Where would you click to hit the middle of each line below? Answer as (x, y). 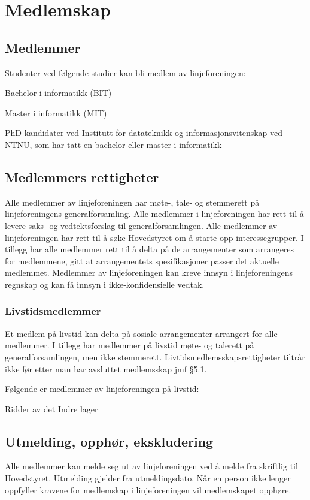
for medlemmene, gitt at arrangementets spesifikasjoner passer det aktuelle (142, 260)
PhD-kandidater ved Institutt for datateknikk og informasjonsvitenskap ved (144, 133)
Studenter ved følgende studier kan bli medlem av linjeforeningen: (125, 72)
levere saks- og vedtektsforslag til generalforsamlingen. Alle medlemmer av (141, 225)
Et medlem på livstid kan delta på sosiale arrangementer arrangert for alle (141, 333)
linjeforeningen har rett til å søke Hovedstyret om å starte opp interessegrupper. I (154, 237)
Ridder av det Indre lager (51, 409)
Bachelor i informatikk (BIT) (58, 93)
